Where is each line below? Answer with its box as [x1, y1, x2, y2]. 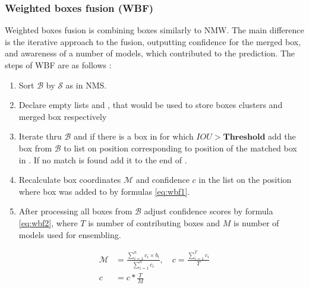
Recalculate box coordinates [18, 173, 121, 186]
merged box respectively [18, 110, 107, 122]
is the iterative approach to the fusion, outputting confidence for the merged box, [5, 35, 301, 48]
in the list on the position [198, 173, 292, 186]
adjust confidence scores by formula [144, 205, 273, 217]
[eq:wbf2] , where [18, 216, 78, 229]
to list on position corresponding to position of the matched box [64, 141, 297, 154]
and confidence [135, 173, 190, 186]
